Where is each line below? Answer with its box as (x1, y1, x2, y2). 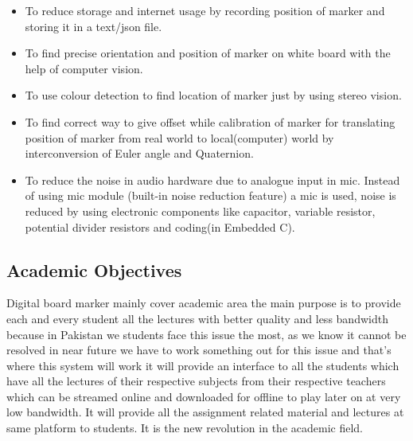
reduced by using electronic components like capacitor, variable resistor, (25, 202, 376, 219)
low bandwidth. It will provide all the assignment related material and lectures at (6, 404, 404, 420)
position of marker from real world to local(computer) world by (25, 129, 334, 146)
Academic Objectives (6, 257, 182, 282)
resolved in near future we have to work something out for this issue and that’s (6, 341, 392, 358)
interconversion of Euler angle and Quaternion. (25, 145, 254, 162)
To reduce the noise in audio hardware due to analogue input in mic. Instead (25, 171, 400, 188)
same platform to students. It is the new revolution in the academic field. (6, 420, 363, 436)
